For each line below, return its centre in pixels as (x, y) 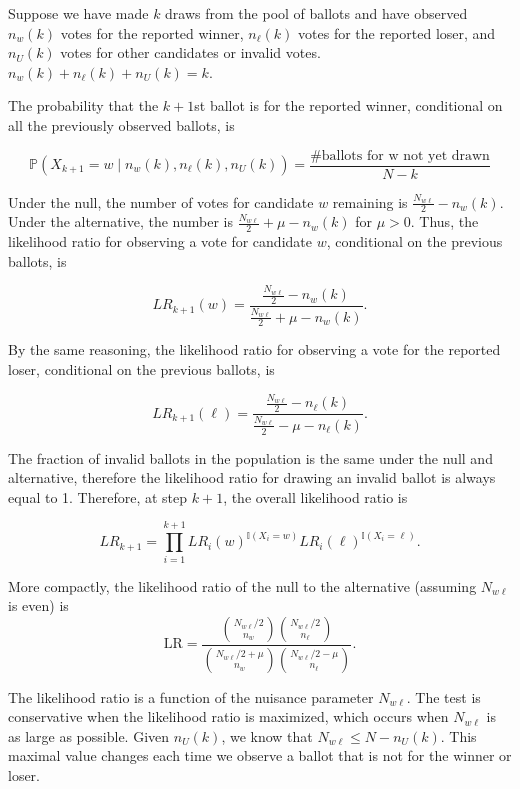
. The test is (443, 696)
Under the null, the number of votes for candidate (161, 201)
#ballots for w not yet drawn (400, 155)
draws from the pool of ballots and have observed (316, 13)
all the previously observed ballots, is (121, 124)
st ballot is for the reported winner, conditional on (348, 105)
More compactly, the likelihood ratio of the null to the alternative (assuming (242, 585)
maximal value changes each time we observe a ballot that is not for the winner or (260, 755)
